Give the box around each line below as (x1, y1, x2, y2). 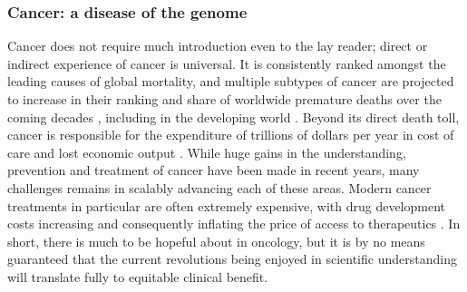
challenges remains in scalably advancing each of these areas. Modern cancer (7, 178, 432, 197)
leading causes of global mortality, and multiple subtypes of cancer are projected (7, 72, 454, 91)
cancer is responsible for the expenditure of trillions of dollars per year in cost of (7, 125, 454, 144)
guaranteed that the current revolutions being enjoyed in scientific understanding (7, 249, 457, 268)
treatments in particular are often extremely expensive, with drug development (7, 196, 445, 215)
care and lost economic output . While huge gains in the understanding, (7, 142, 406, 161)
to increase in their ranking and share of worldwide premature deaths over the (7, 90, 442, 108)
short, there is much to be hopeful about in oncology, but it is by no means (7, 231, 425, 250)
